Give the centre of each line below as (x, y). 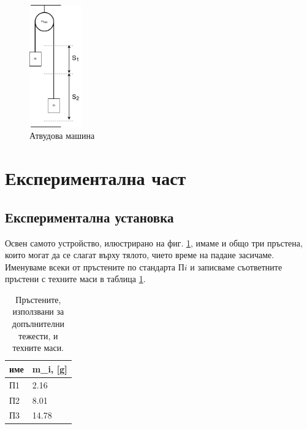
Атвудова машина (62, 136)
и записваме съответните (236, 266)
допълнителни (38, 324)
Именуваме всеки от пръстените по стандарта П (95, 266)
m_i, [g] (50, 368)
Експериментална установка (89, 217)
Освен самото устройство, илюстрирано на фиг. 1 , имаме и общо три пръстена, (154, 242)
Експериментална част (96, 178)
